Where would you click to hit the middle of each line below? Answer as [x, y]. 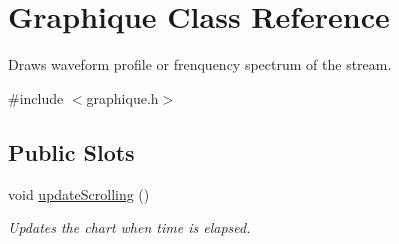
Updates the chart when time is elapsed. [129, 227]
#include [36, 97]
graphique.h [122, 97]
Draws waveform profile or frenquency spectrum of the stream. [200, 64]
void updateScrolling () [79, 193]
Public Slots [71, 151]
